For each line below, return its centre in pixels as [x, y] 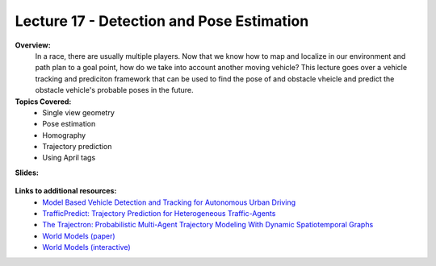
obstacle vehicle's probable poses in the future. [114, 90]
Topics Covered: [43, 102]
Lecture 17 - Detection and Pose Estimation [162, 21]
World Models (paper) [79, 236]
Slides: [27, 172]
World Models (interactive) [86, 247]
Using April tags [69, 158]
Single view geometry [78, 112]
